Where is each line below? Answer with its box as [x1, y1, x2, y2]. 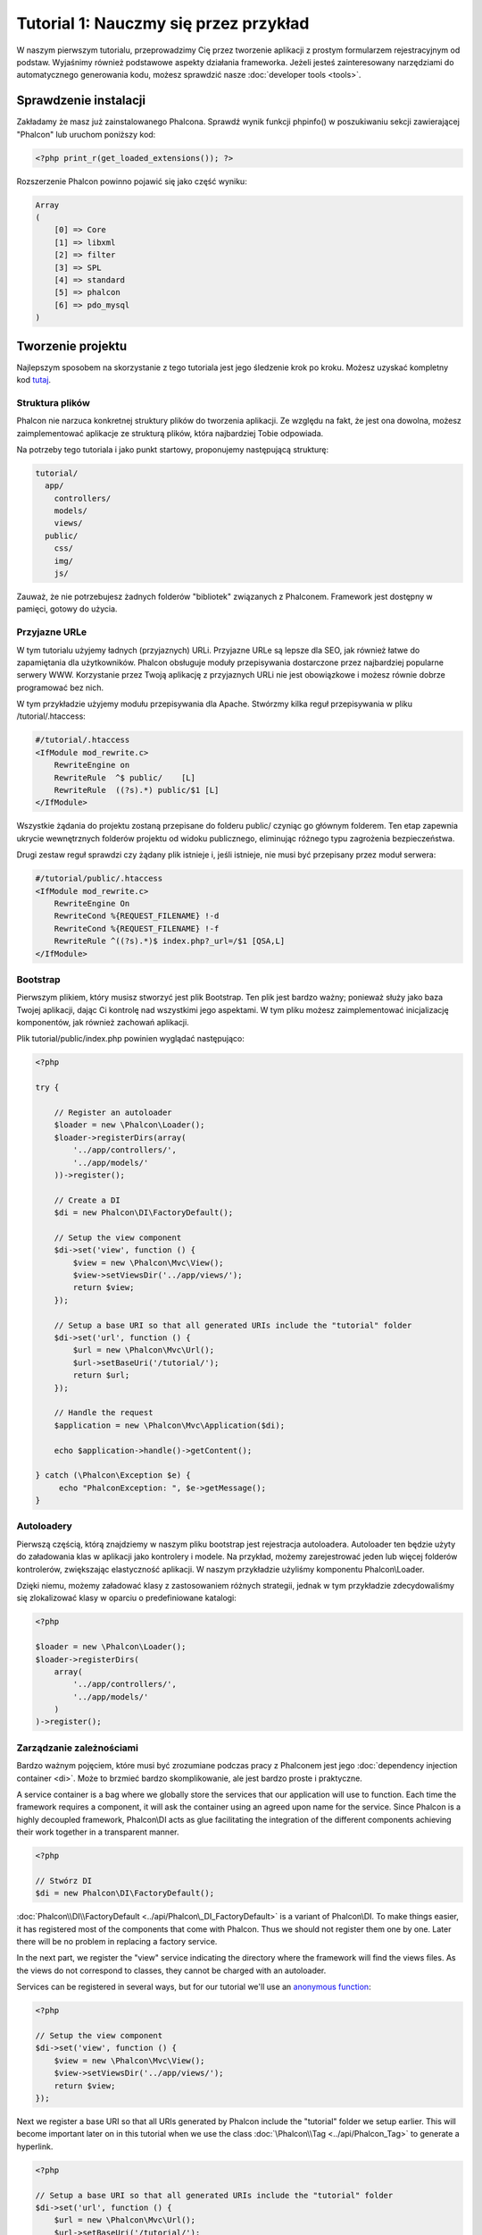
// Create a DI [54, 1194, 120, 1205]
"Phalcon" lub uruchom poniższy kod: [16, 129, 156, 139]
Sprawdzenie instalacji [16, 93, 146, 108]
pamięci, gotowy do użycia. [16, 603, 118, 614]
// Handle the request [54, 1408, 154, 1418]
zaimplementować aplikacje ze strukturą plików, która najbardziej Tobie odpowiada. [16, 427, 324, 438]
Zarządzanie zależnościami [16, 1742, 138, 1754]
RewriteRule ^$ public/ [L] [54, 772, 196, 782]
